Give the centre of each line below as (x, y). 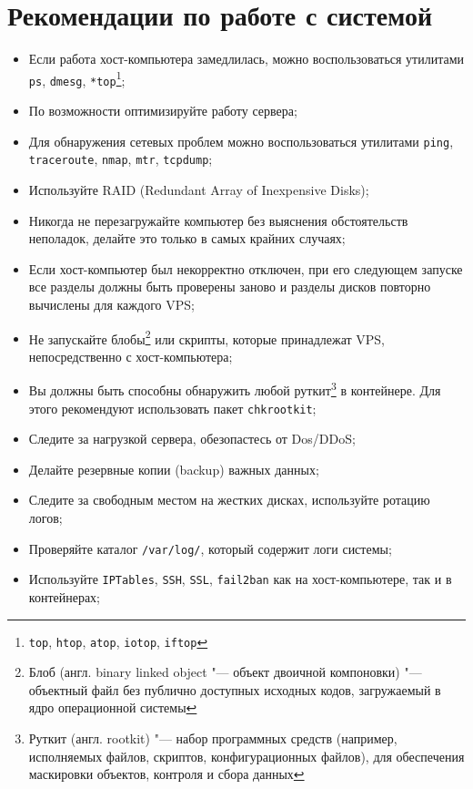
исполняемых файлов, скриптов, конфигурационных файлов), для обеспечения (247, 756)
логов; (45, 518)
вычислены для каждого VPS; (111, 304)
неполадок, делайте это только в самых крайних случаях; (187, 238)
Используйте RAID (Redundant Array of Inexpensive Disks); (199, 189)
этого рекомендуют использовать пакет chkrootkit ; (172, 408)
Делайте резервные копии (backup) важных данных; (174, 469)
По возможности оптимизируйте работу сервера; (163, 111)
